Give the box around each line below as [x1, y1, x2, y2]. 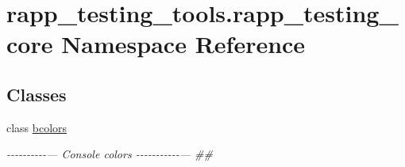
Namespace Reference [61, 28, 306, 60]
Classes [6, 82, 67, 106]
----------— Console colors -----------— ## [6, 146, 214, 162]
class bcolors [6, 119, 67, 135]
